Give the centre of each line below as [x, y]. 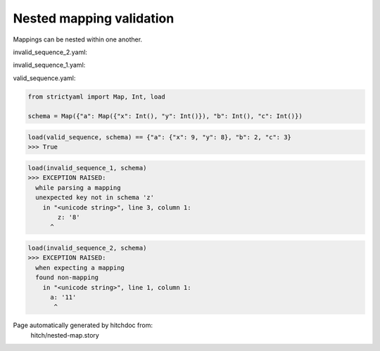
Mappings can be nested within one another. [78, 39]
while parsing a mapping [78, 187]
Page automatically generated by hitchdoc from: [83, 325]
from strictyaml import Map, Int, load [96, 96]
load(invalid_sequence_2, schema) [87, 248]
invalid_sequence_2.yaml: [50, 52]
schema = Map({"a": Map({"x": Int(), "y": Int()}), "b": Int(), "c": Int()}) [165, 116]
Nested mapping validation [94, 18]
